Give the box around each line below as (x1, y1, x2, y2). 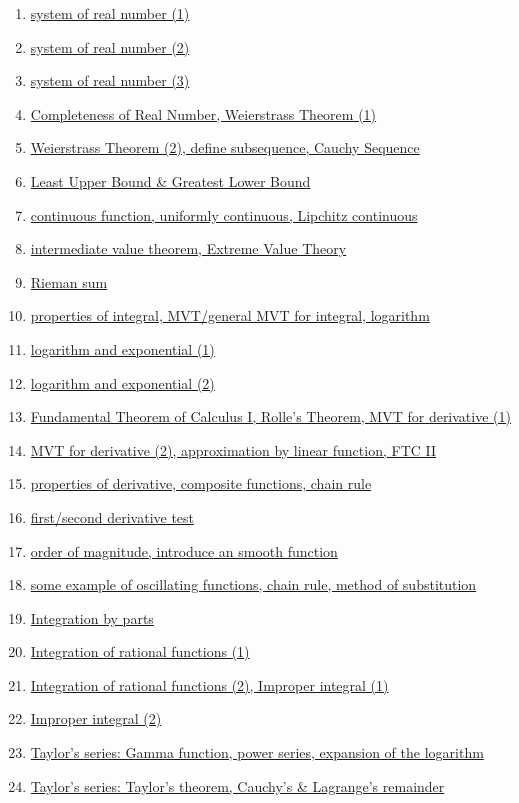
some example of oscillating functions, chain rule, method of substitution (30, 574, 477, 595)
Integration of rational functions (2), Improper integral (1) (30, 674, 389, 695)
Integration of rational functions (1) (30, 641, 250, 662)
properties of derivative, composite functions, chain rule (30, 473, 372, 494)
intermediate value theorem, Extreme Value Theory (30, 238, 347, 259)
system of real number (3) (30, 70, 190, 91)
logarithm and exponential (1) (30, 338, 215, 359)
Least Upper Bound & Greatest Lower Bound (30, 170, 311, 191)
